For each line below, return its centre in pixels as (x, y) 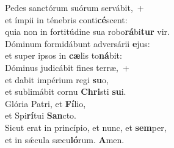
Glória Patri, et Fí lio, (45, 103)
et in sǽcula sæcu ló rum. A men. (65, 139)
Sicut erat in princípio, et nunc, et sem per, (86, 127)
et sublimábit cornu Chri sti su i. (66, 91)
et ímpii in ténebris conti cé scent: (66, 19)
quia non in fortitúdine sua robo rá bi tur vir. (87, 31)
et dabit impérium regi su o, (57, 79)
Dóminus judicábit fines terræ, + (67, 67)
